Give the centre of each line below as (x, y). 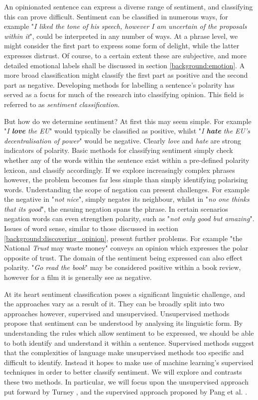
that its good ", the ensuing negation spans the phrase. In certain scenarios (116, 208)
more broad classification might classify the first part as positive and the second (126, 75)
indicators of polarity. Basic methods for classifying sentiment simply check (119, 150)
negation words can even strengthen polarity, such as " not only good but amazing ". (129, 218)
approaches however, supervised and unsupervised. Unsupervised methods (117, 313)
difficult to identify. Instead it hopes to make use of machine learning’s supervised (129, 362)
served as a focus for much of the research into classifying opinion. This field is (124, 94)
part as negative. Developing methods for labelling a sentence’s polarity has (119, 84)
